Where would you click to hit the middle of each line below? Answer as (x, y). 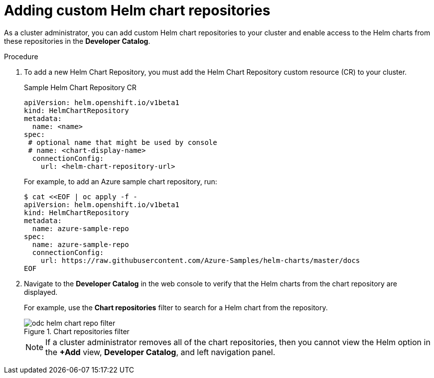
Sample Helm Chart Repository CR (80, 87)
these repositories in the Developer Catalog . (77, 41)
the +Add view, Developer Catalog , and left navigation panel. (160, 352)
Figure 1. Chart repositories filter (77, 331)
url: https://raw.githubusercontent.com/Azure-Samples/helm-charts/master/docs (200, 260)
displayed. (41, 292)
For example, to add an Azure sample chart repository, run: (121, 181)
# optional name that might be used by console (123, 142)
